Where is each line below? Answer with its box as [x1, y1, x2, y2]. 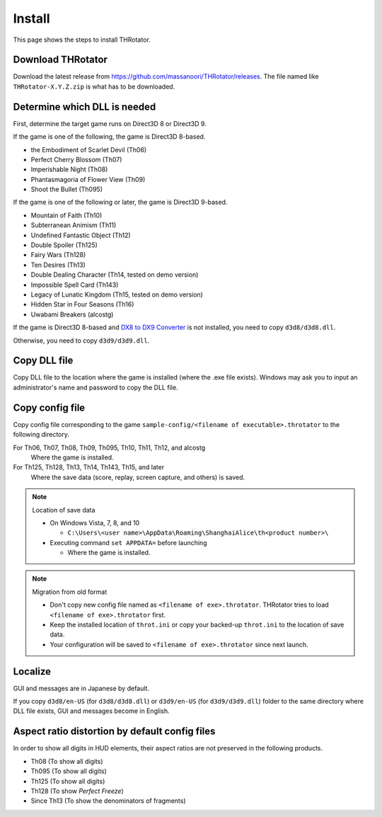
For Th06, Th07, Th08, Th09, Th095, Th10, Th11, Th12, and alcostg [13, 443, 205, 452]
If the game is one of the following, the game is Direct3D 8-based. [13, 132, 206, 141]
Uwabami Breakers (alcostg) [30, 310, 114, 319]
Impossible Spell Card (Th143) [30, 280, 119, 289]
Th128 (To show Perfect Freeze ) [30, 787, 124, 795]
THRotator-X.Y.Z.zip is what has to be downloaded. [13, 82, 175, 91]
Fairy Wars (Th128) [30, 251, 86, 259]
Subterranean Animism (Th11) [30, 221, 117, 229]
